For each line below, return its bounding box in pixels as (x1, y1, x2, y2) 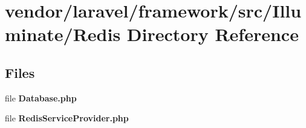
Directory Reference (126, 22, 299, 46)
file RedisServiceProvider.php (5, 112, 129, 124)
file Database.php (5, 91, 77, 104)
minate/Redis (5, 22, 121, 46)
